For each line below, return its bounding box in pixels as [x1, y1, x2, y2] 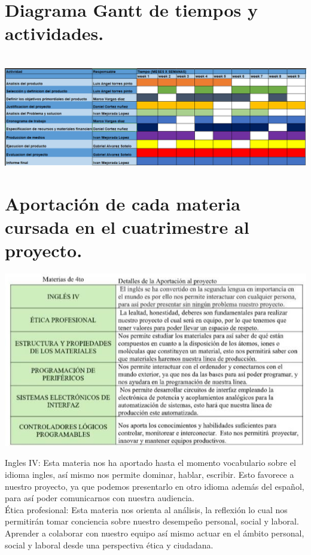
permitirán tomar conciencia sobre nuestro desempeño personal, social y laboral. [5, 515, 299, 527]
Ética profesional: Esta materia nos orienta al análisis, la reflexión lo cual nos [5, 503, 288, 516]
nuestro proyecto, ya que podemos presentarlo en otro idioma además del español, [5, 480, 304, 492]
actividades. [5, 21, 104, 45]
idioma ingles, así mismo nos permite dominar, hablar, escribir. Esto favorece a [5, 468, 294, 480]
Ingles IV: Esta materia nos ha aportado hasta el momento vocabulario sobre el [5, 456, 296, 469]
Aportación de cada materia [5, 191, 240, 216]
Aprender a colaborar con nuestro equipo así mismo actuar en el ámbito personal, [5, 526, 304, 539]
